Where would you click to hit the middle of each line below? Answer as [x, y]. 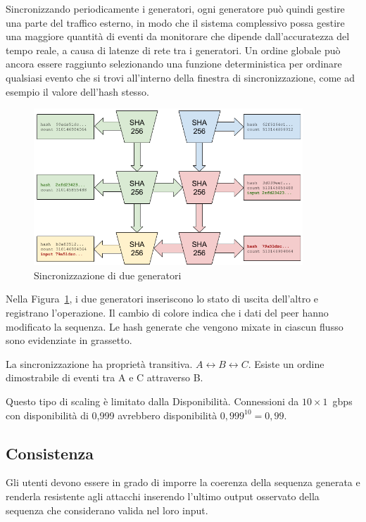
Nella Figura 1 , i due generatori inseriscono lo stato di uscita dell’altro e [162, 299]
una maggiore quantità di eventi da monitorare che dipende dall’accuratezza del [178, 36]
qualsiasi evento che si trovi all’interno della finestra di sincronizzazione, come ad [180, 77]
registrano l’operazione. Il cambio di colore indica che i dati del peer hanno [167, 313]
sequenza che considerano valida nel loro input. [107, 510]
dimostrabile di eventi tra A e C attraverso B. [105, 377]
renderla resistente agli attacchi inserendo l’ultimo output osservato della [163, 496]
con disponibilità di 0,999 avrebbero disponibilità [112, 415]
